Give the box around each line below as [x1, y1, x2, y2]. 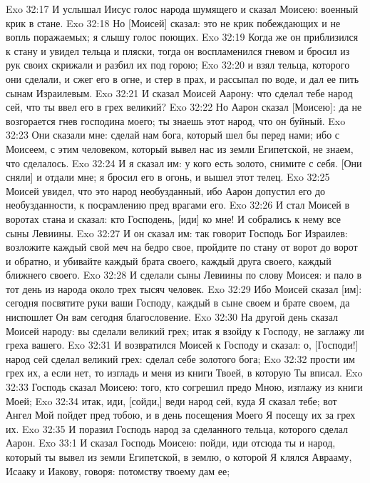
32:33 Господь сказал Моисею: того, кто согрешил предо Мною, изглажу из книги [6, 379, 363, 394]
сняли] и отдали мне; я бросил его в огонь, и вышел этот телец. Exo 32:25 [6, 169, 330, 184]
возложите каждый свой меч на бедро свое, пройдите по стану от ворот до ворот [6, 239, 358, 254]
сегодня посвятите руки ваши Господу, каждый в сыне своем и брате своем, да [6, 295, 350, 310]
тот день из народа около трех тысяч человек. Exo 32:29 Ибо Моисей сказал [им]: [6, 281, 362, 296]
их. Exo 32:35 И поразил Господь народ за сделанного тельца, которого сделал [6, 421, 349, 436]
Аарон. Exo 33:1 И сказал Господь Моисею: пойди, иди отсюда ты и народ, [6, 435, 336, 450]
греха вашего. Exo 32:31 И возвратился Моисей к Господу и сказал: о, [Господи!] [6, 337, 359, 352]
